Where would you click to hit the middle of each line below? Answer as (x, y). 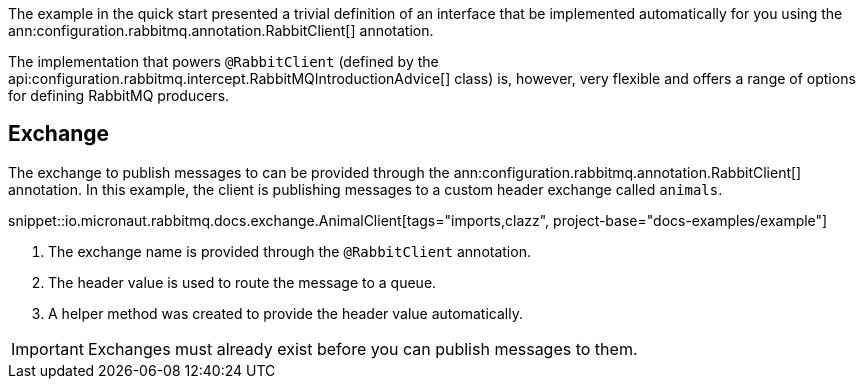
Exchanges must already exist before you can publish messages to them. (362, 348)
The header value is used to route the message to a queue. (242, 282)
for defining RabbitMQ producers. (119, 95)
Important (47, 348)
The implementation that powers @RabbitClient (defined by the (223, 61)
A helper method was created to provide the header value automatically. (285, 313)
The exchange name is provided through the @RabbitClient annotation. (289, 251)
